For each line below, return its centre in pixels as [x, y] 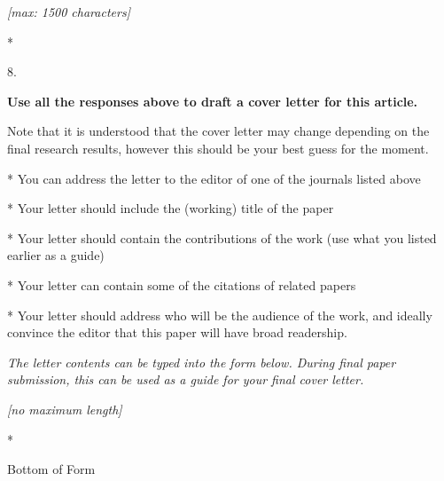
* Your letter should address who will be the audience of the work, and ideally [220, 315]
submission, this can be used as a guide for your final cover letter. [186, 379]
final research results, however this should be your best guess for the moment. [218, 148]
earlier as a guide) [56, 255]
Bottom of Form [51, 469]
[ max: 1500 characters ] [69, 12]
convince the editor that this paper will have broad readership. [177, 332]
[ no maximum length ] [65, 409]
